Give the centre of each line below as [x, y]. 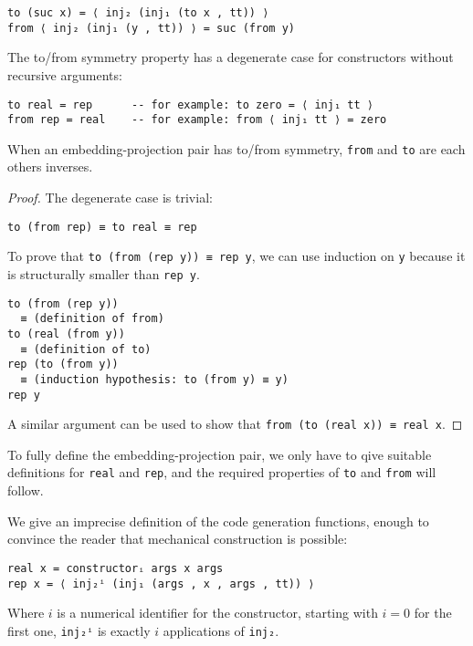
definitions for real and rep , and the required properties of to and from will [222, 472]
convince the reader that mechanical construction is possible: [178, 539]
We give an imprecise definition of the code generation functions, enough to [218, 521]
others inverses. [50, 167]
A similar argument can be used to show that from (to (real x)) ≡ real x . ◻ [235, 424]
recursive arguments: [65, 74]
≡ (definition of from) [92, 319]
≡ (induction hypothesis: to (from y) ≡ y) [154, 379]
